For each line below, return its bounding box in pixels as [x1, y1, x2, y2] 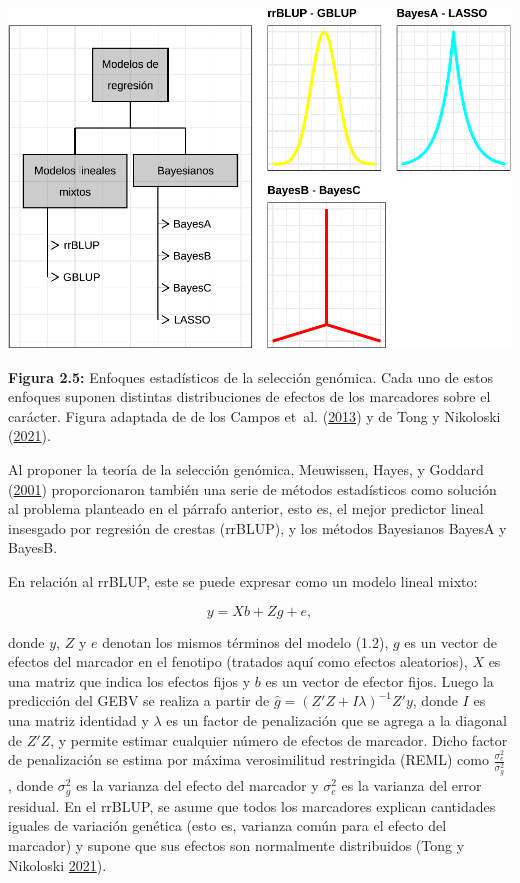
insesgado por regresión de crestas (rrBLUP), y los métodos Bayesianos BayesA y [8, 517, 507, 538]
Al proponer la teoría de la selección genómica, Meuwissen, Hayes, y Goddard [8, 459, 484, 480]
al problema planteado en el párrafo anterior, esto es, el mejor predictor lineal [8, 498, 484, 519]
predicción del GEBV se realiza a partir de [8, 690, 270, 711]
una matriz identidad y [8, 709, 149, 730]
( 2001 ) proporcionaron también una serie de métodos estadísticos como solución [8, 478, 497, 499]
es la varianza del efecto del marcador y [76, 775, 319, 796]
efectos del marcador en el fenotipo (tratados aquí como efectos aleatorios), [8, 651, 468, 672]
